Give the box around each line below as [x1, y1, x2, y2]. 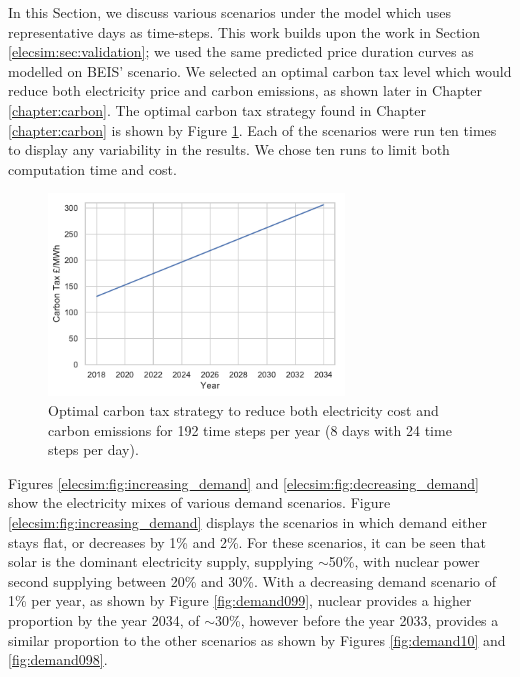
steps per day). [48, 439, 139, 460]
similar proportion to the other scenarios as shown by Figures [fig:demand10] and [8, 629, 506, 650]
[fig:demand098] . [8, 649, 108, 670]
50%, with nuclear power [328, 551, 480, 572]
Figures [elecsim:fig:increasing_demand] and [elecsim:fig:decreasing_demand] [8, 472, 479, 493]
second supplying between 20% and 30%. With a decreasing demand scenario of [8, 570, 497, 591]
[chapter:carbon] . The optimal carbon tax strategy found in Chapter [8, 99, 427, 120]
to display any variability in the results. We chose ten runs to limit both [8, 139, 450, 160]
